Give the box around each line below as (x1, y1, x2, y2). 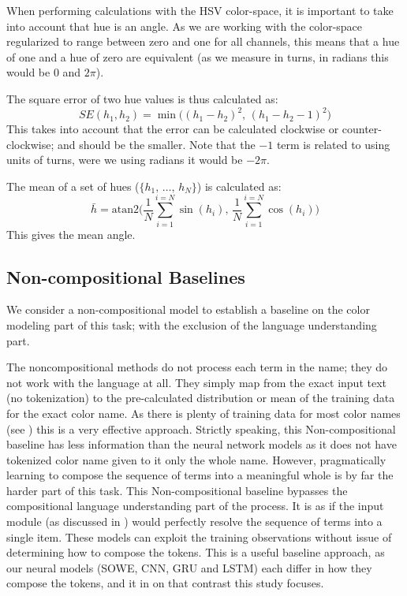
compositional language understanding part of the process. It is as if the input (6, 497, 384, 514)
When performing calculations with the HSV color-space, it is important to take (6, 2, 394, 18)
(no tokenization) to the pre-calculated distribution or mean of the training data (6, 389, 395, 406)
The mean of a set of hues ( (6, 177, 140, 194)
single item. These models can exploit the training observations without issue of (6, 528, 392, 545)
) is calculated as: (196, 177, 282, 194)
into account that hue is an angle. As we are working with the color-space (6, 17, 363, 34)
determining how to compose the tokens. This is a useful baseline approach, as (6, 544, 385, 561)
